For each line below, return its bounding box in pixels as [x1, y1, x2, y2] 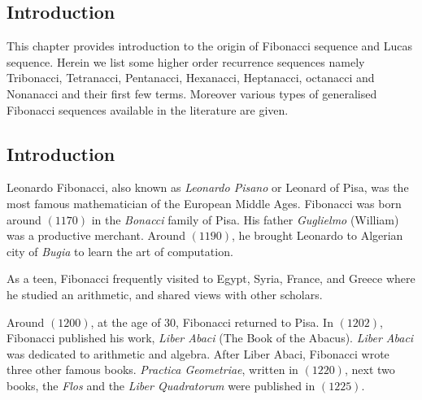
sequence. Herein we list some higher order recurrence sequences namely [7, 53, 365, 70]
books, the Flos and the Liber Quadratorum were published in [7, 376, 315, 393]
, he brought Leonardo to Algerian [232, 227, 403, 244]
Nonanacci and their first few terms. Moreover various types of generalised [7, 85, 377, 102]
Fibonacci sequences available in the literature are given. [7, 101, 289, 118]
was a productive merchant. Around [7, 227, 185, 244]
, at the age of [90, 313, 161, 330]
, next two [344, 361, 395, 378]
